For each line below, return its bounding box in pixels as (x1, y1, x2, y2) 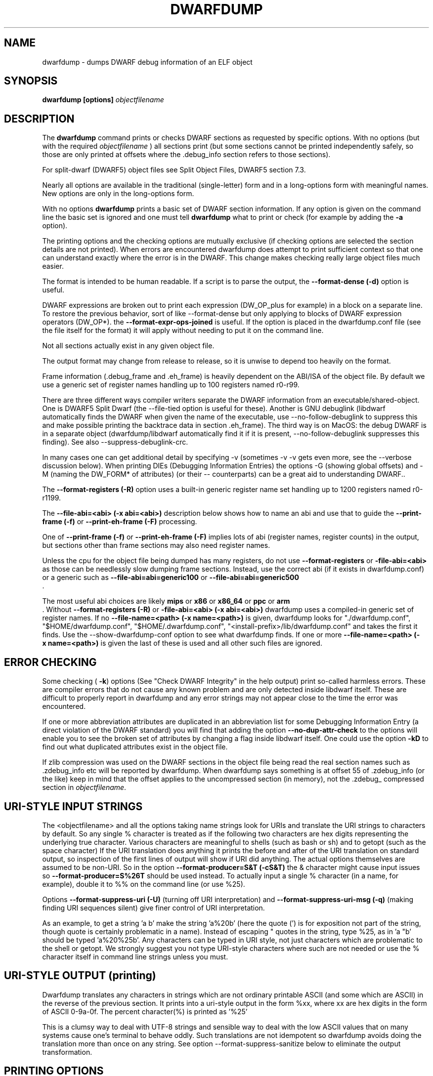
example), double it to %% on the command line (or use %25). (42, 879, 245, 888)
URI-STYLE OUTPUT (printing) (4, 969, 156, 982)
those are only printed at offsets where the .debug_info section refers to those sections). (42, 150, 331, 159)
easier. (42, 262, 64, 271)
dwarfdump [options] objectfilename (42, 95, 164, 104)
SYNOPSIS (4, 75, 58, 87)
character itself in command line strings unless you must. (42, 952, 228, 961)
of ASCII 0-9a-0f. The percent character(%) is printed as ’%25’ (42, 1007, 248, 1016)
